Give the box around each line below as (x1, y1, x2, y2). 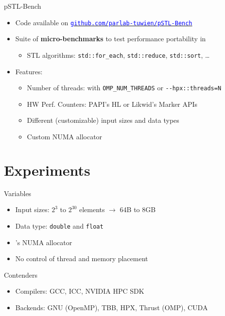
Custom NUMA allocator (27, 131, 103, 141)
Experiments (4, 160, 90, 180)
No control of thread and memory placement (15, 253, 148, 264)
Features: (15, 66, 43, 76)
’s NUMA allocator (15, 237, 72, 247)
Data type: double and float (15, 220, 104, 231)
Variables (4, 188, 32, 198)
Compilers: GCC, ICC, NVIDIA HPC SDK (15, 286, 144, 296)
